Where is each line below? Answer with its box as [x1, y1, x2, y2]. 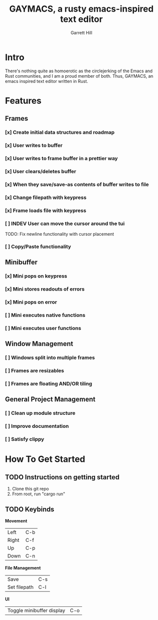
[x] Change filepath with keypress [5, 194, 87, 201]
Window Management [5, 340, 74, 348]
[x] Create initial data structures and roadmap [5, 129, 115, 136]
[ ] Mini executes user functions [5, 325, 81, 331]
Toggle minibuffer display [7, 607, 65, 614]
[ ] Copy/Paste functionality [5, 243, 71, 250]
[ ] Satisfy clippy [5, 436, 45, 442]
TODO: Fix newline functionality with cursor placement [5, 231, 114, 237]
